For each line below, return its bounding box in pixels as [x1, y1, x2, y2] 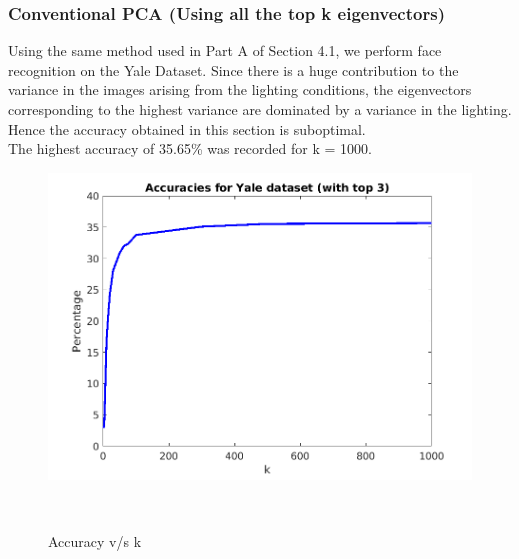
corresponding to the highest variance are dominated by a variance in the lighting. [8, 99, 512, 119]
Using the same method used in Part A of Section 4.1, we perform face [8, 40, 442, 61]
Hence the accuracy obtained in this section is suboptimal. [8, 118, 366, 139]
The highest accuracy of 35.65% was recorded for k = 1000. [8, 138, 372, 159]
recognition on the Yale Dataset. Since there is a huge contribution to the [8, 59, 459, 80]
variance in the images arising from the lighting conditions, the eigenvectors [8, 79, 472, 100]
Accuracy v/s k [48, 530, 142, 551]
